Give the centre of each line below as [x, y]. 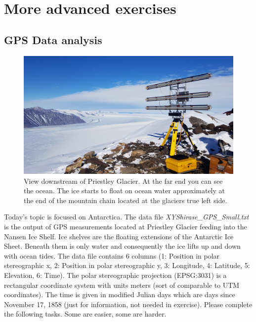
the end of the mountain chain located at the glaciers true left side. [126, 200]
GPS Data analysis [53, 39]
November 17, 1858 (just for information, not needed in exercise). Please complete [128, 304]
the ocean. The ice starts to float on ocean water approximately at [125, 190]
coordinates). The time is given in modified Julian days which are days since [120, 295]
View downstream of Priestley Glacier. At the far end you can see [123, 181]
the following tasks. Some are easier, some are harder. [85, 314]
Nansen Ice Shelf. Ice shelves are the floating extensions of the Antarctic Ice [119, 236]
